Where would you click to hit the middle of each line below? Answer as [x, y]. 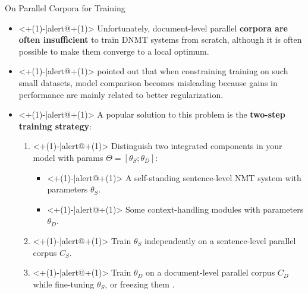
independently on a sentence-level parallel [220, 240]
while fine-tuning [64, 284]
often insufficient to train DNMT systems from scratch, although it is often [160, 39]
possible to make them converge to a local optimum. [114, 51]
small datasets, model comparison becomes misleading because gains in [148, 82]
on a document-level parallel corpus [210, 272]
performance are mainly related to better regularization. [121, 94]
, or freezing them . [140, 284]
